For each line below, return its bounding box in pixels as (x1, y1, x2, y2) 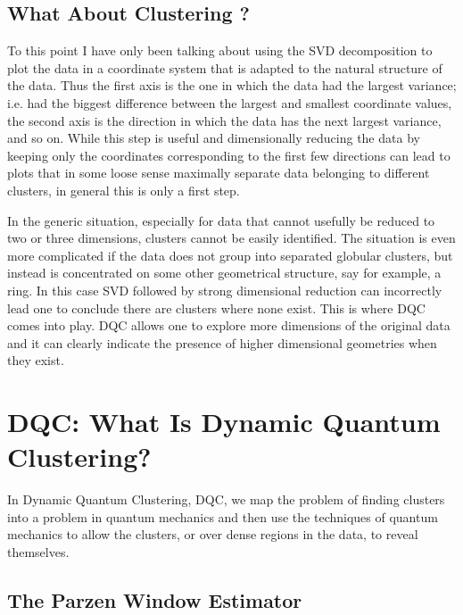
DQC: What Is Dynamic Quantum (7, 403, 441, 440)
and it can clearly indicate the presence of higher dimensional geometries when (7, 333, 437, 352)
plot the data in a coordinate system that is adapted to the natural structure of (7, 58, 442, 77)
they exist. (7, 351, 64, 370)
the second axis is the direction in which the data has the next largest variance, (7, 111, 442, 129)
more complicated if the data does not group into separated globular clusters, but (7, 245, 453, 264)
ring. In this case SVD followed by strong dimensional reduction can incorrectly (7, 280, 442, 299)
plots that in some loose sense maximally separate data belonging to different (7, 163, 430, 182)
